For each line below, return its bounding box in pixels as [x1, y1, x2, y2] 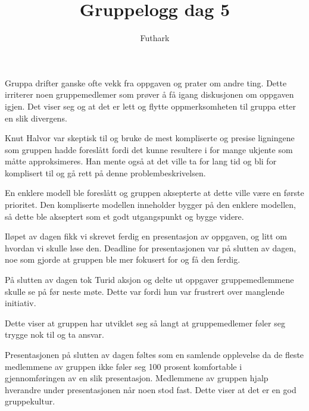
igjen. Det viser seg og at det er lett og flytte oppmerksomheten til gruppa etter [5, 99, 296, 112]
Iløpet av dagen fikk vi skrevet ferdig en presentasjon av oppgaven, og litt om [5, 230, 288, 242]
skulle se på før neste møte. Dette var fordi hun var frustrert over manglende [5, 285, 285, 297]
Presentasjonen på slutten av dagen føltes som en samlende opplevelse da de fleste [5, 348, 304, 360]
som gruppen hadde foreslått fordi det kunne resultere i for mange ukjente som [5, 143, 293, 155]
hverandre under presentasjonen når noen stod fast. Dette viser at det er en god [5, 383, 296, 396]
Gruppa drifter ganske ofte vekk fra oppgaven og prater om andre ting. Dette [5, 76, 287, 89]
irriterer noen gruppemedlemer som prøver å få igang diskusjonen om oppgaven [5, 88, 294, 101]
